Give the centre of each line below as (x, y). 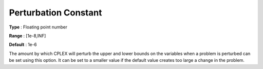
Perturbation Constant (56, 13)
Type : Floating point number (38, 27)
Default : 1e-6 (23, 45)
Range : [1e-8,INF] (28, 36)
